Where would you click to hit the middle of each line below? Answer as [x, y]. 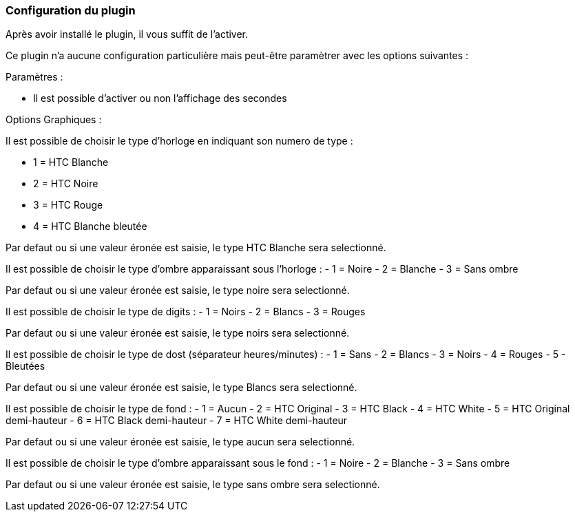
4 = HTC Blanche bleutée [90, 226]
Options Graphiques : [54, 120]
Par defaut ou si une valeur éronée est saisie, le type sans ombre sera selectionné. [193, 485]
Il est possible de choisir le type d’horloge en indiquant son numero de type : [179, 141]
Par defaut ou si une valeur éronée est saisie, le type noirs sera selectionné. [178, 333]
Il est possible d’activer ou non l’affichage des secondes [160, 98]
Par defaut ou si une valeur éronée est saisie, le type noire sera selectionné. [178, 291]
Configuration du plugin [71, 10]
